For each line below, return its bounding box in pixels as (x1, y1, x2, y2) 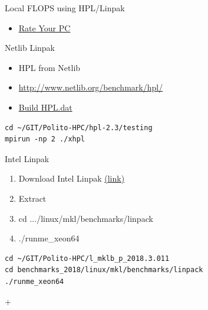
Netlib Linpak (5, 41, 55, 54)
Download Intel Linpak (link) (18, 172, 125, 185)
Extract (18, 192, 47, 204)
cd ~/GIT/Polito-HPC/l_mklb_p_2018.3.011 (5, 254, 170, 263)
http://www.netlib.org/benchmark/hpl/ (18, 81, 163, 93)
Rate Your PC (18, 21, 71, 34)
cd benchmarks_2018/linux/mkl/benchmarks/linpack (5, 266, 203, 275)
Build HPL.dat (18, 101, 72, 113)
